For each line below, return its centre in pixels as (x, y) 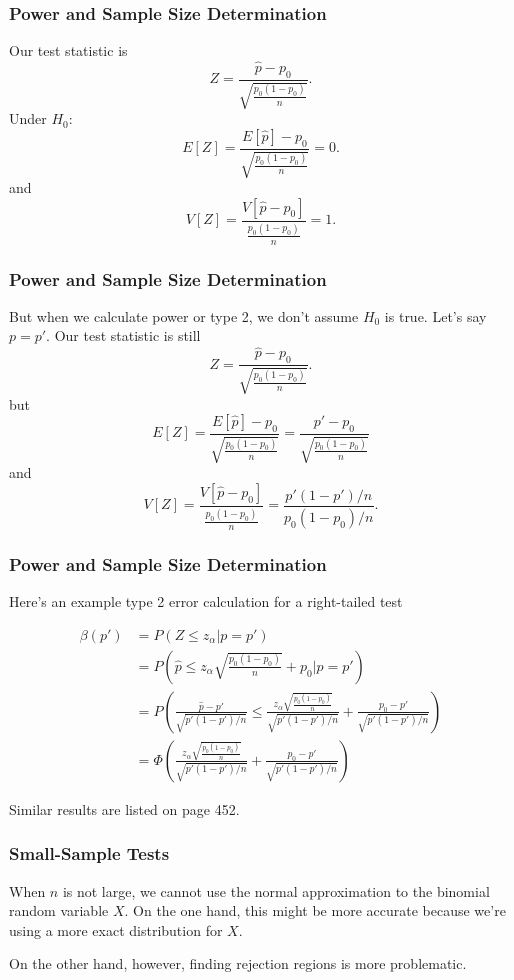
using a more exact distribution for (116, 929)
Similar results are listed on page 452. (124, 808)
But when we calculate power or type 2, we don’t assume (184, 315)
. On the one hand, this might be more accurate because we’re (315, 910)
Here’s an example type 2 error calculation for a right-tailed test (206, 601)
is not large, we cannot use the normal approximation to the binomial (276, 890)
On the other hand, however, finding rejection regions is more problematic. (238, 963)
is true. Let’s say (435, 315)
